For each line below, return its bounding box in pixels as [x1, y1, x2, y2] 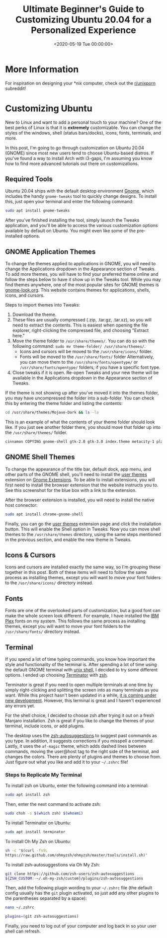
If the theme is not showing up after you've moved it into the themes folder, [5, 390, 159, 396]
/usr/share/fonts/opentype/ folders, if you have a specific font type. [19, 364, 161, 371]
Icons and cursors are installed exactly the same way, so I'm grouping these [5, 564, 161, 570]
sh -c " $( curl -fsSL [5, 848, 48, 853]
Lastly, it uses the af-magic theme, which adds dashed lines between [5, 743, 147, 749]
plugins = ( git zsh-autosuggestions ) [5, 914, 79, 919]
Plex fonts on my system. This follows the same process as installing [5, 618, 146, 624]
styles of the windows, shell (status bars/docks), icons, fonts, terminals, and [5, 130, 162, 136]
